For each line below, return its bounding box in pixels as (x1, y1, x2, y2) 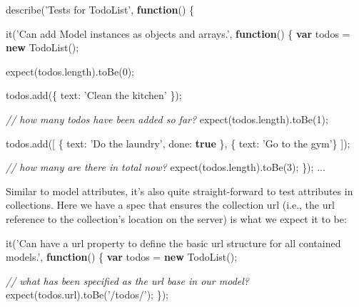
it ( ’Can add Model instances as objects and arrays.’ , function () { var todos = (6, 26, 350, 41)
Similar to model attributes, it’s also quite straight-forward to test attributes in (6, 183, 353, 198)
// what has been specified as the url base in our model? (6, 273, 250, 288)
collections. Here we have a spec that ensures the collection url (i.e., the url (6, 197, 335, 212)
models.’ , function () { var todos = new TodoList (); (6, 249, 238, 264)
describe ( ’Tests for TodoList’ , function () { (6, 2, 195, 16)
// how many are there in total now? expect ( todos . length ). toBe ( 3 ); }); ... (6, 160, 325, 175)
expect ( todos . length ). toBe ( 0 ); (6, 63, 135, 78)
